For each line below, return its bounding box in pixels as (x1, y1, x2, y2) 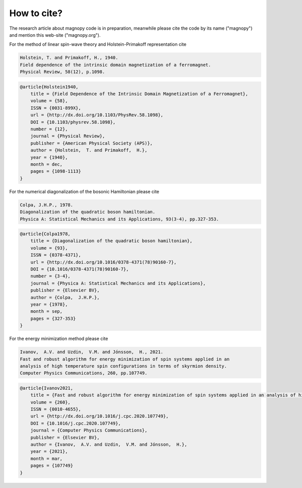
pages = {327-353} (30, 315, 76, 321)
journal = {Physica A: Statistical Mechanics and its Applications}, (30, 280, 206, 286)
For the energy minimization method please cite (9, 335, 108, 342)
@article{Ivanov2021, (20, 385, 73, 391)
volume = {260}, (30, 399, 70, 405)
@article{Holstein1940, (20, 84, 79, 90)
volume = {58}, (30, 98, 68, 104)
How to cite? (9, 8, 63, 19)
